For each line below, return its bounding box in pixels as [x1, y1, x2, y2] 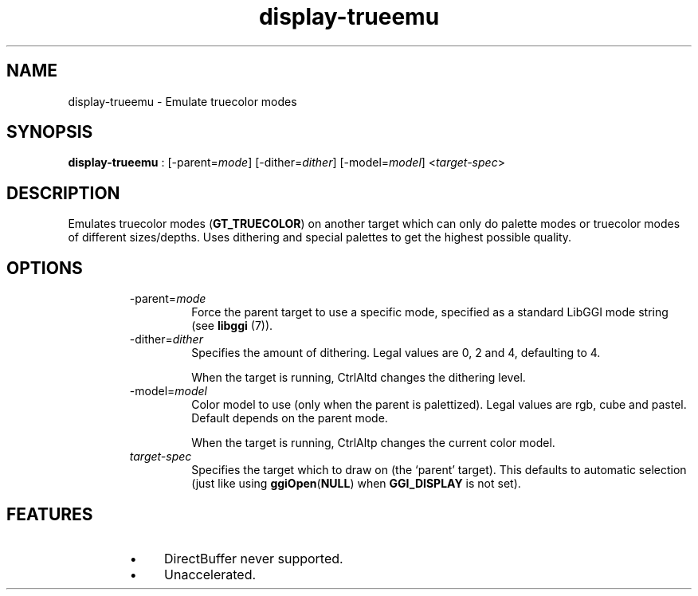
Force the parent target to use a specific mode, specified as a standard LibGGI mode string [191, 305, 669, 320]
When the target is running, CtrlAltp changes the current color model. [191, 436, 555, 450]
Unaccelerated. [164, 566, 257, 582]
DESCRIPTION [6, 182, 120, 203]
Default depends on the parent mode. [191, 411, 388, 425]
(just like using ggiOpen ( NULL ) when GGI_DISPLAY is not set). [191, 476, 521, 491]
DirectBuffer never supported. [164, 550, 343, 567]
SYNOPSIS [6, 122, 93, 143]
